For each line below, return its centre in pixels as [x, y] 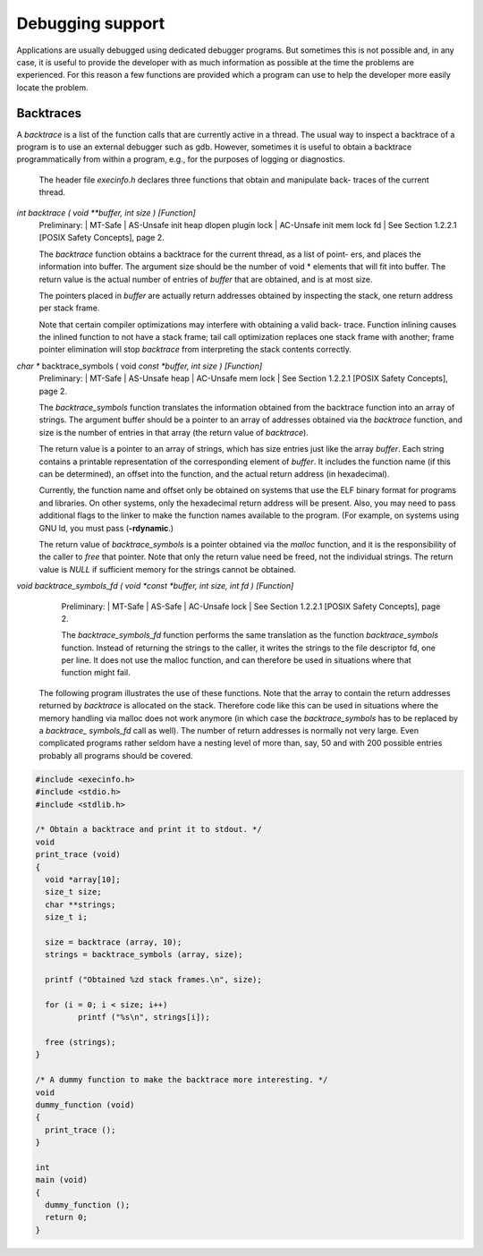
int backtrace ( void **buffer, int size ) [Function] [106, 212]
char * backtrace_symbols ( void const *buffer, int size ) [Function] [140, 366]
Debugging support [91, 23]
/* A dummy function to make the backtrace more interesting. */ [182, 1080]
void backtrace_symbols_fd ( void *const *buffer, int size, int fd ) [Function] [155, 586]
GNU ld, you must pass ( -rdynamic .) [106, 528]
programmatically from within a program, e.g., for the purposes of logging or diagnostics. [181, 159]
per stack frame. [69, 308]
